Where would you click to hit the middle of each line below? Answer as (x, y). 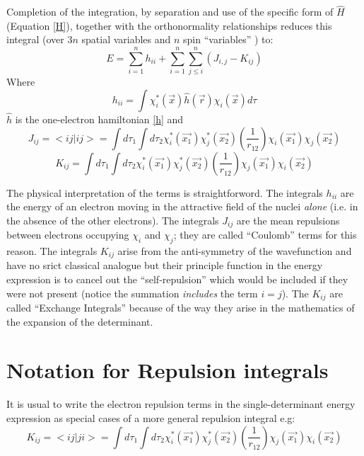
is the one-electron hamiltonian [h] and (99, 119)
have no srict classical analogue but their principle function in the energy (165, 265)
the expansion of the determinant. (80, 321)
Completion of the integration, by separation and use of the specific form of (170, 12)
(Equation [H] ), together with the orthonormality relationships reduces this (169, 25)
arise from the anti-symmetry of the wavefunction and (235, 250)
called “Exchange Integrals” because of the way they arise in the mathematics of (181, 308)
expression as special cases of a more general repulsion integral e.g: (151, 417)
